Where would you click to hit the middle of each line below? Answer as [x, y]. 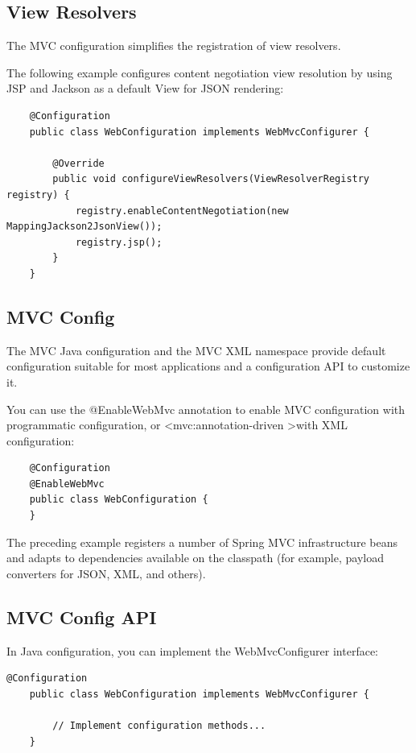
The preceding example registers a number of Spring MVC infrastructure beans [202, 542]
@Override [78, 163]
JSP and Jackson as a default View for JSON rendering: [145, 88]
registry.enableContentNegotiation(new [182, 211]
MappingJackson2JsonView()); [84, 227]
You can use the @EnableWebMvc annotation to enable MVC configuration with [206, 409]
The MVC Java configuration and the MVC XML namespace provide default [196, 350]
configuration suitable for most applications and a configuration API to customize [208, 366]
